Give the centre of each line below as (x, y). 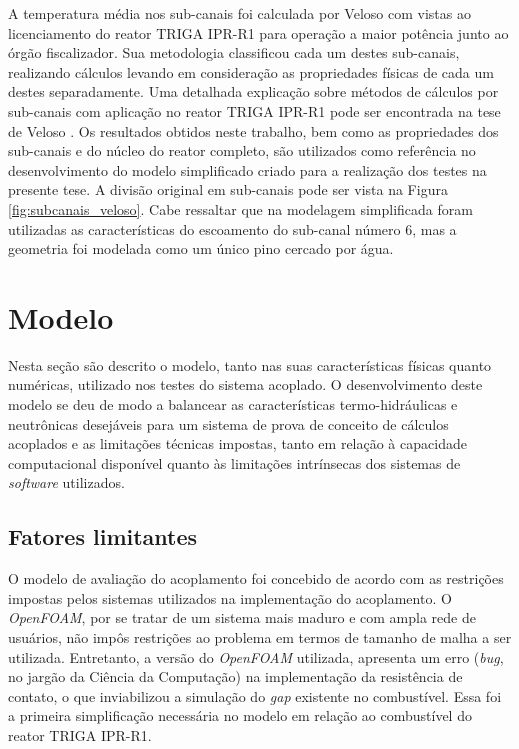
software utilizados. (66, 482)
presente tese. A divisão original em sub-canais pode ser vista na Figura (228, 189)
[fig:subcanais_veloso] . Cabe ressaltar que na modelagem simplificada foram (240, 208)
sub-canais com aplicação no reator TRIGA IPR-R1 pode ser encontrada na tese (254, 110)
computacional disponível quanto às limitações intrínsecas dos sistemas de (234, 462)
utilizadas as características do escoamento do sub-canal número (204, 228)
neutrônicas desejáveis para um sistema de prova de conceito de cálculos (228, 423)
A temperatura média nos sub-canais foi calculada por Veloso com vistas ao (239, 13)
